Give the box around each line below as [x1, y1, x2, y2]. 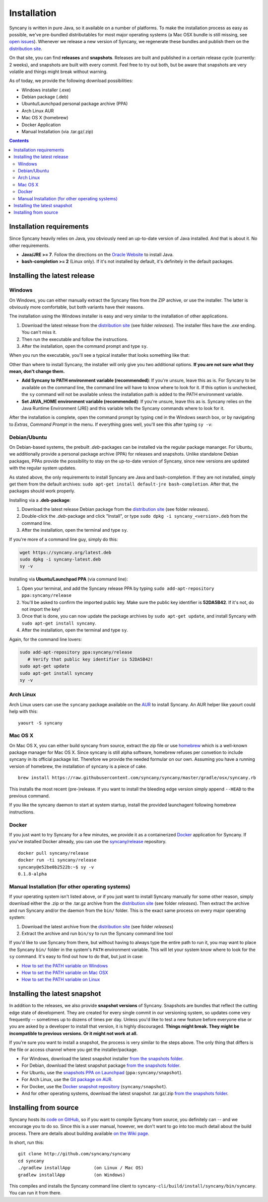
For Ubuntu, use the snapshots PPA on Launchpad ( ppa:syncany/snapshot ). [21, 1069, 183, 1075]
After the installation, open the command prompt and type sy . [21, 343, 148, 349]
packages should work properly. [9, 488, 75, 494]
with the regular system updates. [9, 465, 76, 471]
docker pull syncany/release [18, 850, 89, 856]
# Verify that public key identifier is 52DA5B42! [27, 656, 153, 662]
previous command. [9, 793, 50, 799]
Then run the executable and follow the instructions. [21, 336, 129, 342]
